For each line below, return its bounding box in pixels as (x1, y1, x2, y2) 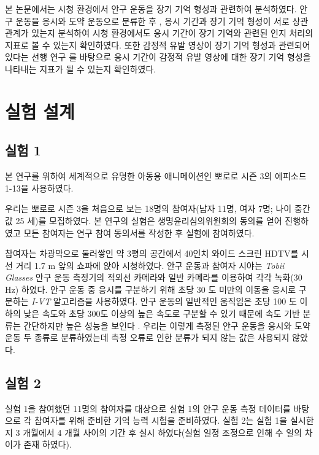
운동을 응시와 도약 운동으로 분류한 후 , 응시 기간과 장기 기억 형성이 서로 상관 (15, 14, 309, 27)
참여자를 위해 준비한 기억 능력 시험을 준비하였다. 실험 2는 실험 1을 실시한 (34, 414, 314, 427)
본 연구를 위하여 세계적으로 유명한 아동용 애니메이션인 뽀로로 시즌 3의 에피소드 (5, 169, 307, 182)
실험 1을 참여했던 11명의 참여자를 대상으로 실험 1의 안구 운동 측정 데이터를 (5, 402, 291, 414)
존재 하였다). (23, 438, 72, 451)
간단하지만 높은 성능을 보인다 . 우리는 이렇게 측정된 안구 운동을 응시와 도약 (23, 319, 310, 332)
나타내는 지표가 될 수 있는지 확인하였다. (5, 62, 156, 75)
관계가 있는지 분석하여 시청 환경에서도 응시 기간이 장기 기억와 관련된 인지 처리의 (5, 26, 313, 39)
